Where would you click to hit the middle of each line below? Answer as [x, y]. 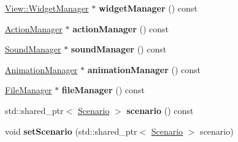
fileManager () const [103, 90]
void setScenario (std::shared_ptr [71, 131]
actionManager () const [121, 28]
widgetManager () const [148, 8]
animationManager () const [144, 69]
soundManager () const [119, 49]
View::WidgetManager [47, 8]
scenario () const [160, 110]
